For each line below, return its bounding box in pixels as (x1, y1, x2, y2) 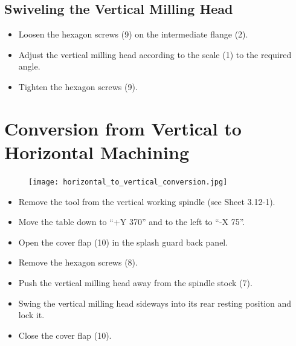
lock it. (18, 308, 45, 321)
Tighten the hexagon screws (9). (18, 80, 138, 93)
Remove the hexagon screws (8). (18, 256, 138, 269)
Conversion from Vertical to (4, 116, 242, 140)
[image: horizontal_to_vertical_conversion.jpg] (28, 177, 228, 186)
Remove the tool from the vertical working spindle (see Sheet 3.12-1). (18, 195, 275, 207)
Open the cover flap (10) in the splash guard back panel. (18, 235, 228, 248)
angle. (18, 60, 40, 73)
